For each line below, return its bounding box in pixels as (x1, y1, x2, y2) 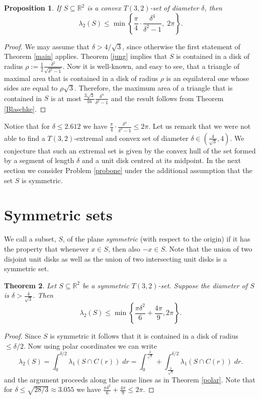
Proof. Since (4, 331, 41, 341)
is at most (50, 93, 81, 103)
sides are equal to (4, 83, 58, 93)
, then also (108, 243, 140, 254)
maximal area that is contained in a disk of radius (4, 72, 158, 83)
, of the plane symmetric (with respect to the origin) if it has (62, 233, 250, 244)
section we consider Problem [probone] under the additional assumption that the (4, 165, 252, 176)
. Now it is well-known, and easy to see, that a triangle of (62, 60, 239, 71)
